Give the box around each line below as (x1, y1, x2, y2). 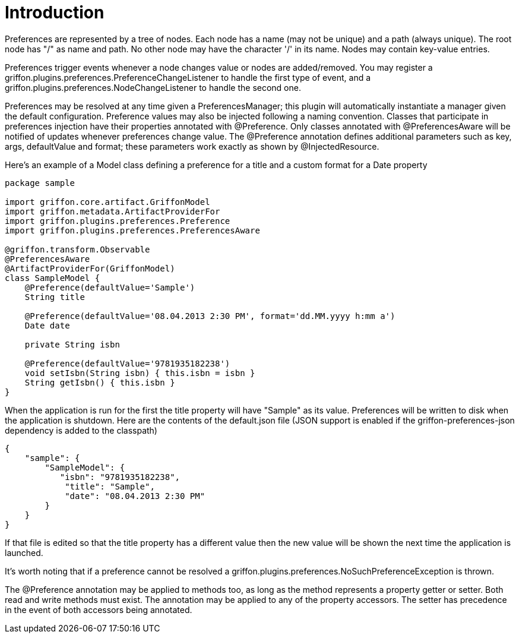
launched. (5, 547, 43, 558)
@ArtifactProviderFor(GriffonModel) (5, 263, 175, 273)
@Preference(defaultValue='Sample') (24, 282, 195, 292)
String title (24, 292, 85, 302)
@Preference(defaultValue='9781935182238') (24, 358, 230, 368)
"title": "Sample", (65, 481, 155, 491)
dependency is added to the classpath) (5, 425, 157, 435)
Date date (24, 320, 70, 330)
